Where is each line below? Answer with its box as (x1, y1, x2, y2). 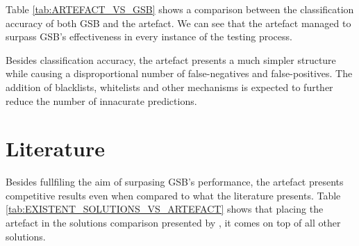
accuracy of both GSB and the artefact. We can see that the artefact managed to (6, 15, 351, 30)
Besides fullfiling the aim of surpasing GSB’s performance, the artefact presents (6, 174, 344, 189)
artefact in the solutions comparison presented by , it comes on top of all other (6, 215, 341, 230)
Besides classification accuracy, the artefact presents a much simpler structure (6, 52, 336, 67)
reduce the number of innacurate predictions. (6, 93, 197, 108)
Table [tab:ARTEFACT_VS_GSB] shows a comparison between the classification (6, 2, 354, 16)
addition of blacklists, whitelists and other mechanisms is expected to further (6, 79, 333, 94)
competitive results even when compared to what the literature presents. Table (6, 188, 341, 202)
